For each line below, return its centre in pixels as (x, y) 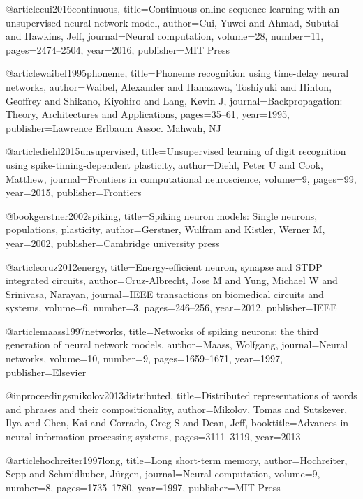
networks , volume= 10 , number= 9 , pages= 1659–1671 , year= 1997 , (144, 358)
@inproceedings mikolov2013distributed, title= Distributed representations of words (181, 395)
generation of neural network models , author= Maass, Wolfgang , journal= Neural (177, 344)
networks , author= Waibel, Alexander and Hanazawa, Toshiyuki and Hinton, (169, 86)
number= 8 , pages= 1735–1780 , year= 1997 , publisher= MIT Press (143, 487)
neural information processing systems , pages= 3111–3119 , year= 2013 (153, 437)
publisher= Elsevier (46, 372)
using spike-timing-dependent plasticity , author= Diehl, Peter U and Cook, (164, 164)
